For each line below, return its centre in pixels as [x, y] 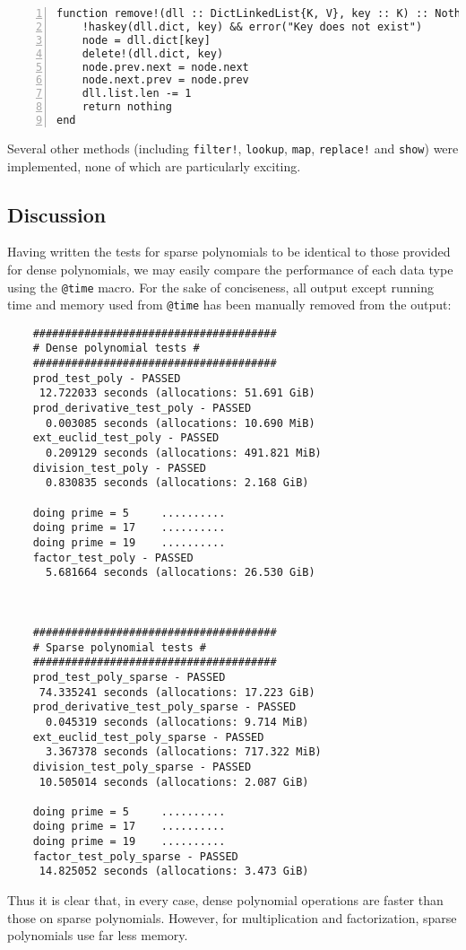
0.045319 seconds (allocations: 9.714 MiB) [177, 722]
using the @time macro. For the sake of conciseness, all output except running [220, 287]
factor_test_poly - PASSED [113, 558]
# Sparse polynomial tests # [119, 647]
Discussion [57, 214]
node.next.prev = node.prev [165, 80]
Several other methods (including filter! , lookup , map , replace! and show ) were [233, 148]
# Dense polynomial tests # [116, 349]
